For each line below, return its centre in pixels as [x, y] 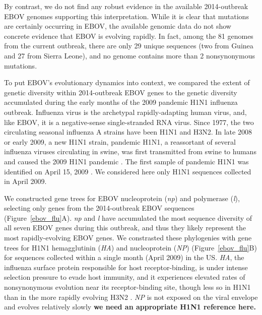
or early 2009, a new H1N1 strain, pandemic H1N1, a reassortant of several [120, 141]
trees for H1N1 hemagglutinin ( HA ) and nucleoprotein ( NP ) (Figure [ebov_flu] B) [130, 247]
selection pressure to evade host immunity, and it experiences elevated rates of [125, 277]
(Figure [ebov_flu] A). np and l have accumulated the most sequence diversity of [128, 217]
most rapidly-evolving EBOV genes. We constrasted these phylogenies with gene [128, 238]
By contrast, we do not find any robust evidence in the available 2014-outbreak [126, 6]
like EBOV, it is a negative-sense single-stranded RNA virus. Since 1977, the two [129, 122]
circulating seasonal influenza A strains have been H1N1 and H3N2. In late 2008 [128, 132]
